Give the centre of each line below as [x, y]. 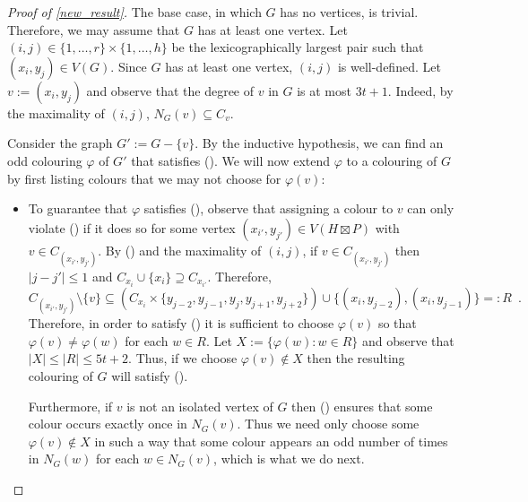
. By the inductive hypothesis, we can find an [319, 143]
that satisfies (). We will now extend [231, 160]
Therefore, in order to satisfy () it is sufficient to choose [181, 323]
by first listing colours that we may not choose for [144, 178]
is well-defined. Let [389, 66]
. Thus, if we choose [183, 358]
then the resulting [356, 358]
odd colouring [45, 160]
